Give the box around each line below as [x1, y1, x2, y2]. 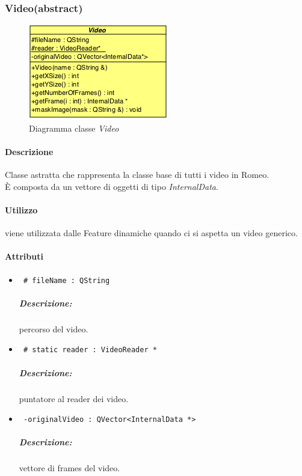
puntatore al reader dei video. [19, 392, 129, 404]
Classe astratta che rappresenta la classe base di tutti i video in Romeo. [5, 168, 270, 181]
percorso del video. [19, 322, 88, 335]
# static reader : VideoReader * [23, 346, 157, 355]
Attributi [5, 250, 43, 263]
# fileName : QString [23, 276, 110, 285]
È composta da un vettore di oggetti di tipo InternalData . [5, 180, 218, 192]
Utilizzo [5, 203, 38, 216]
